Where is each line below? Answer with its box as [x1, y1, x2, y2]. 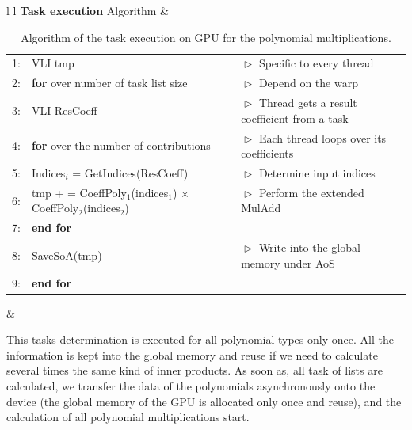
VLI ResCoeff [31, 101, 97, 118]
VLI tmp [31, 55, 74, 71]
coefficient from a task [241, 109, 349, 126]
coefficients [241, 145, 294, 162]
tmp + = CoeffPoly [31, 184, 127, 200]
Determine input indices [258, 165, 376, 181]
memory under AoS [241, 254, 335, 271]
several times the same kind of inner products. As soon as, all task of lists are [6, 362, 383, 379]
